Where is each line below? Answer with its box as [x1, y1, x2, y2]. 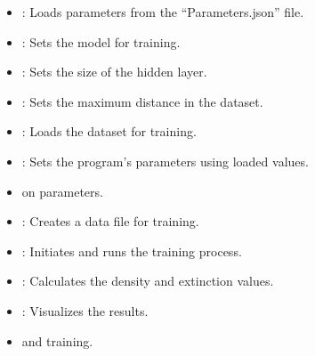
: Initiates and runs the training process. [21, 241, 242, 260]
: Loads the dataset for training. [21, 122, 197, 141]
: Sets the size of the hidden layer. [21, 62, 207, 81]
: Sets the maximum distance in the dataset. [21, 92, 263, 110]
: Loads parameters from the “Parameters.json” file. [21, 3, 304, 20]
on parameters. [21, 182, 103, 200]
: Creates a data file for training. [21, 212, 199, 231]
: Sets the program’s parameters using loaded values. [21, 151, 309, 170]
